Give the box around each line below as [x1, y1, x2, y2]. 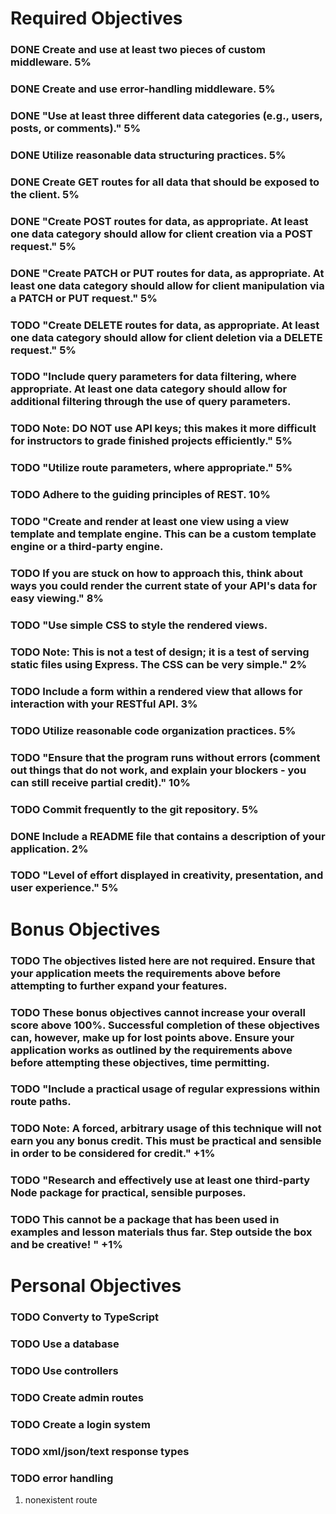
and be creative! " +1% [10, 1238, 123, 1252]
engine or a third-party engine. [10, 540, 164, 554]
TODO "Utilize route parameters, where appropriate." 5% [10, 461, 293, 475]
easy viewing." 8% [10, 592, 104, 606]
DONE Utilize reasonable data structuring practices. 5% [10, 148, 287, 162]
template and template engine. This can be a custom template [10, 527, 317, 541]
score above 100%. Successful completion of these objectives [10, 1018, 320, 1032]
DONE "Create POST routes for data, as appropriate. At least [10, 214, 309, 228]
